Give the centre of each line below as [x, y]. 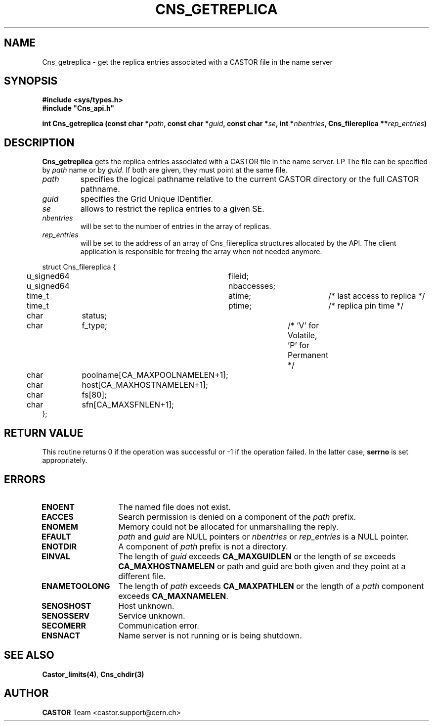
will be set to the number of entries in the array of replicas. [176, 227]
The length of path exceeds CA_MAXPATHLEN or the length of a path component [271, 586]
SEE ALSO [29, 655]
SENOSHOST [66, 606]
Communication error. [159, 625]
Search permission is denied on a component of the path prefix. [237, 517]
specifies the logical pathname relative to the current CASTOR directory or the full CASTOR [250, 179]
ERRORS [25, 479]
